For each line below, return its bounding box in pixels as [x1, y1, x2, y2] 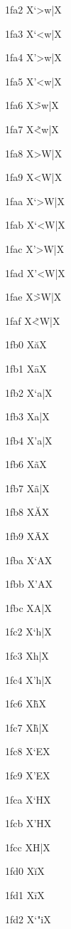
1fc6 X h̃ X [5, 696, 46, 711]
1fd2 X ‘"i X [5, 911, 51, 926]
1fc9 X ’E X [5, 768, 50, 782]
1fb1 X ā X [5, 360, 47, 375]
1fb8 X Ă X [5, 504, 50, 519]
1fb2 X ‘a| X [5, 385, 53, 400]
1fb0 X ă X [5, 337, 47, 352]
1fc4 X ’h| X [5, 672, 52, 687]
